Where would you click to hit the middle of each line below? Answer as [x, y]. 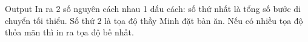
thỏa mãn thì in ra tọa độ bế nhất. [69, 32]
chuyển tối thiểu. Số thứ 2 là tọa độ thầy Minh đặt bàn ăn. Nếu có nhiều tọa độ [154, 20]
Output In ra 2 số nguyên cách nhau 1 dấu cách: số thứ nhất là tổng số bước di [153, 8]
